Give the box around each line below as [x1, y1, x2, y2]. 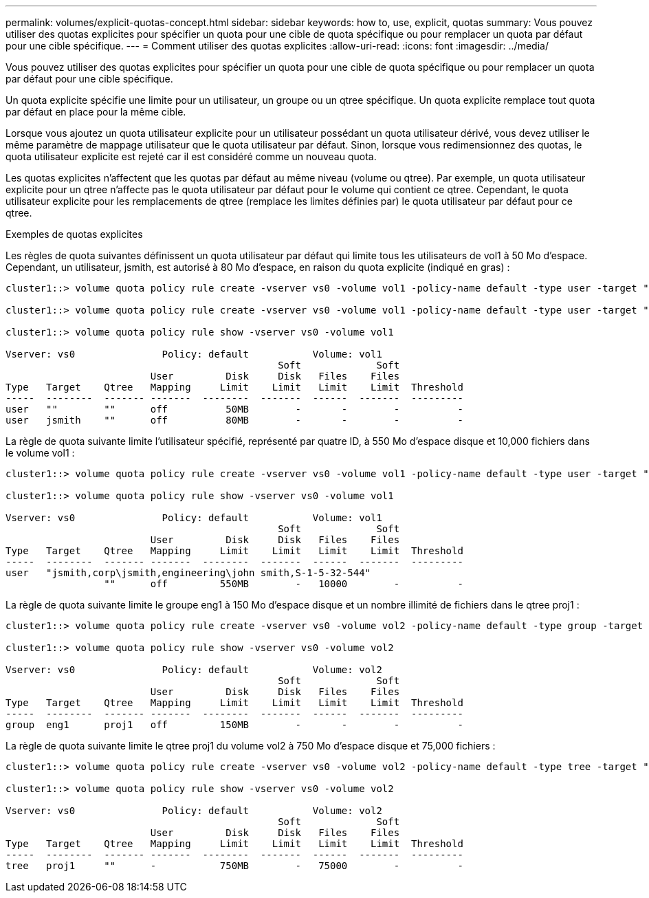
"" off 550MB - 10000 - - [104, 578, 463, 589]
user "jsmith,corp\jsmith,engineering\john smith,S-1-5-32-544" [5, 567, 371, 578]
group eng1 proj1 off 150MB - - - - [5, 719, 463, 730]
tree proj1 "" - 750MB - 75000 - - [5, 860, 463, 871]
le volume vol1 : [5, 447, 75, 459]
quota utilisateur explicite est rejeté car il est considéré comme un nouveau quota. [5, 151, 377, 162]
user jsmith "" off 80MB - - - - [5, 415, 463, 426]
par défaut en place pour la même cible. [5, 106, 186, 118]
